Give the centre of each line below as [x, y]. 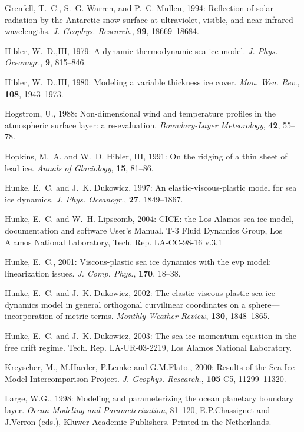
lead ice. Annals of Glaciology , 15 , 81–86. [79, 167]
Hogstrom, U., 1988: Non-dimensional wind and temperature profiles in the [141, 113]
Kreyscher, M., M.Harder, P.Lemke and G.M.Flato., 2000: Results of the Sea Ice [150, 367]
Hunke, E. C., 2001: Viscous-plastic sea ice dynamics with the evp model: [138, 262]
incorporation [29, 316]
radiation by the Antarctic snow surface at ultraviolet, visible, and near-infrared [149, 19]
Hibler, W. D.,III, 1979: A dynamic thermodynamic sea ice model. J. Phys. [141, 50]
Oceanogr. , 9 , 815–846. [46, 62]
